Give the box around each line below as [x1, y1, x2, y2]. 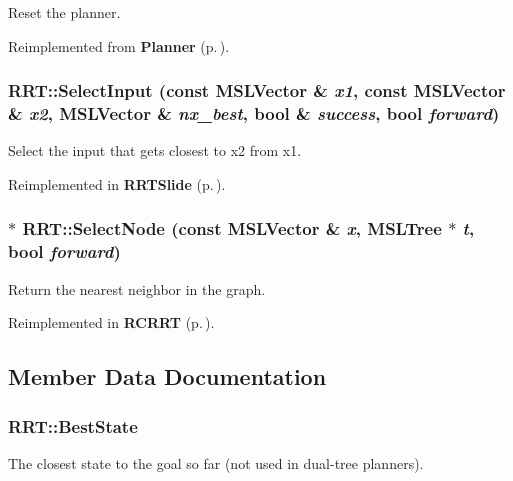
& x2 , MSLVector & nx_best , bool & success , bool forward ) [8, 101, 500, 126]
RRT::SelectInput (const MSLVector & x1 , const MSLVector [8, 78, 506, 103]
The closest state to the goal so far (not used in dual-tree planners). [8, 452, 424, 473]
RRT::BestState [8, 413, 138, 438]
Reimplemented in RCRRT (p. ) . [8, 312, 215, 333]
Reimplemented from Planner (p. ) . [8, 35, 230, 56]
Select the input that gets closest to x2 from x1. [8, 140, 302, 161]
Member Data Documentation [8, 361, 327, 392]
